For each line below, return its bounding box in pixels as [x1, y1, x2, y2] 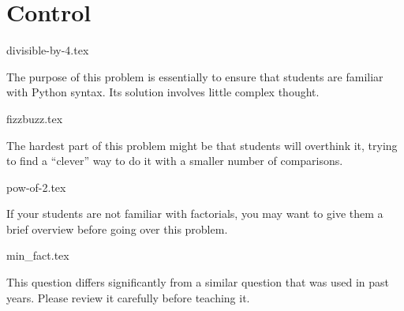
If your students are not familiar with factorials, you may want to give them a [6, 205, 383, 222]
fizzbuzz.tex [6, 110, 63, 126]
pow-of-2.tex [6, 178, 66, 195]
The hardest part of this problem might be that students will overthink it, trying [6, 137, 398, 153]
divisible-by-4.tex [6, 42, 89, 58]
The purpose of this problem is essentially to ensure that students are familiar [6, 68, 383, 84]
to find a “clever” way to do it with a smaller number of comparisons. [6, 152, 343, 169]
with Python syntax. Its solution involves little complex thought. [6, 84, 320, 100]
